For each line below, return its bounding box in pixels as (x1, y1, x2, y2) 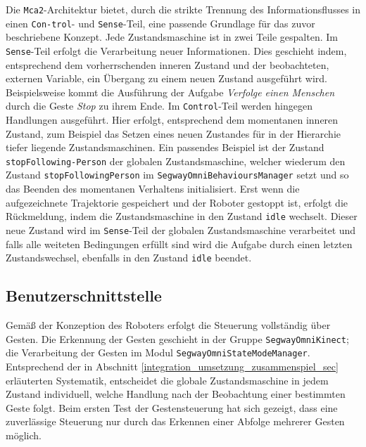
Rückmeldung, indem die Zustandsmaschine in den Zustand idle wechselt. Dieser (6, 209, 358, 223)
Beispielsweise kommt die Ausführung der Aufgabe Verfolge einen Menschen (6, 84, 335, 99)
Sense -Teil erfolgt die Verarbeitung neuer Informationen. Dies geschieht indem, (6, 43, 347, 58)
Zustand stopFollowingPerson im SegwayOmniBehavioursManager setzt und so (6, 167, 349, 182)
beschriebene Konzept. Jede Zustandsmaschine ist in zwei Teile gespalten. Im (6, 30, 338, 44)
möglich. (6, 427, 42, 442)
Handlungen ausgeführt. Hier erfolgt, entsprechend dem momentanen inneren (6, 112, 339, 127)
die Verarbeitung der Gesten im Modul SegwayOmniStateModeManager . (6, 345, 310, 360)
